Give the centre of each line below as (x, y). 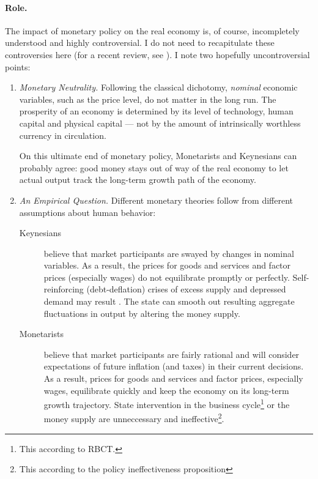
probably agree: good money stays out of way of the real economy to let (154, 167)
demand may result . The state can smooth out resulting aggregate (169, 301)
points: (18, 66)
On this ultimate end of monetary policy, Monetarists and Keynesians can (158, 156)
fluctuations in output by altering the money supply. (142, 313)
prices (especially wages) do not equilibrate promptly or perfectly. (167, 277)
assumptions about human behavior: (87, 212)
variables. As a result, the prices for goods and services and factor (167, 265)
